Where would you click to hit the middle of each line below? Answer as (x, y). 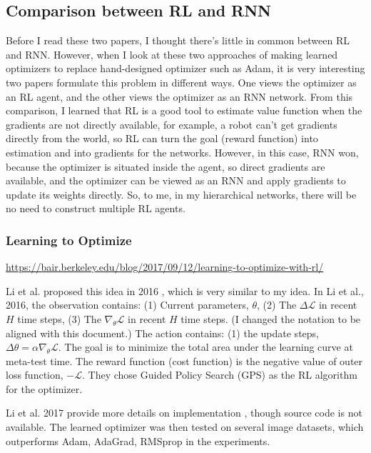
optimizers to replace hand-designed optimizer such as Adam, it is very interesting (185, 68)
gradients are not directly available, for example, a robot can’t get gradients (172, 124)
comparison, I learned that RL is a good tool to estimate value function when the (184, 110)
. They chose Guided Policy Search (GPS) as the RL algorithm (220, 375)
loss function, (35, 375)
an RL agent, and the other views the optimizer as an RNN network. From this (179, 96)
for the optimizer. (44, 388)
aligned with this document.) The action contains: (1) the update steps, (162, 333)
